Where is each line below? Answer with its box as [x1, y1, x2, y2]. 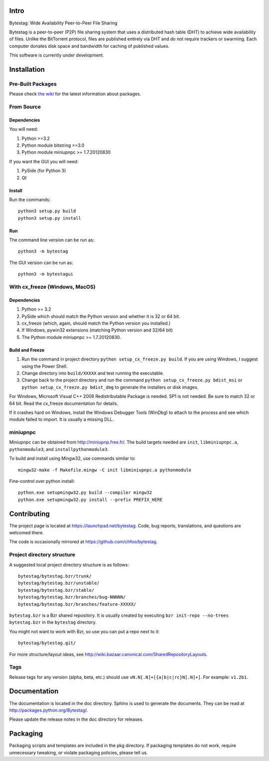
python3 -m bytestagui [18, 271, 74, 277]
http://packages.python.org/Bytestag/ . [9, 707, 88, 713]
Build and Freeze [9, 347, 45, 353]
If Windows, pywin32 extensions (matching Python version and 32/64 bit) [21, 327, 173, 333]
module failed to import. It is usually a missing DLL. [9, 416, 114, 422]
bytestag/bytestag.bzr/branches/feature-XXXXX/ [18, 601, 136, 607]
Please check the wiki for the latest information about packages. [9, 91, 141, 97]
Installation [9, 65, 45, 73]
